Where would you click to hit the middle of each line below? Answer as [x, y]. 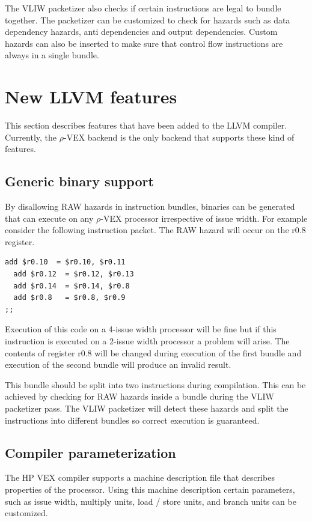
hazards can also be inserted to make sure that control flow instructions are [144, 43]
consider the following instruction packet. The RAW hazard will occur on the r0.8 [155, 230]
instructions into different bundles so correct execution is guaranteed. [132, 420]
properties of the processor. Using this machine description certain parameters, [150, 489]
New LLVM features [91, 96]
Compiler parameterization [90, 452]
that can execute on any [49, 218]
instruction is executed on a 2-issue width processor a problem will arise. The [147, 341]
